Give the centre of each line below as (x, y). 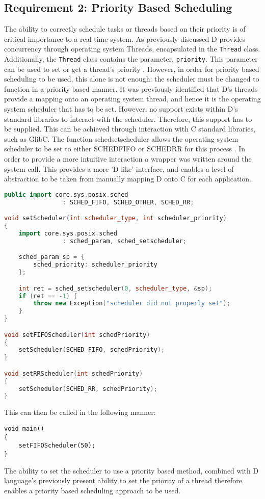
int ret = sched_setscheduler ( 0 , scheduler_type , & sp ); (115, 288)
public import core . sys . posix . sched (66, 194)
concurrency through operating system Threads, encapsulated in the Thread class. (132, 49)
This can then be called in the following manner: (80, 412)
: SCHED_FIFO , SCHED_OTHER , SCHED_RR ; (128, 202)
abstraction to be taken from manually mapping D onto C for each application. (128, 179)
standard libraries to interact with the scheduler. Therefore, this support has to (128, 119)
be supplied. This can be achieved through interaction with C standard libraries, (130, 129)
